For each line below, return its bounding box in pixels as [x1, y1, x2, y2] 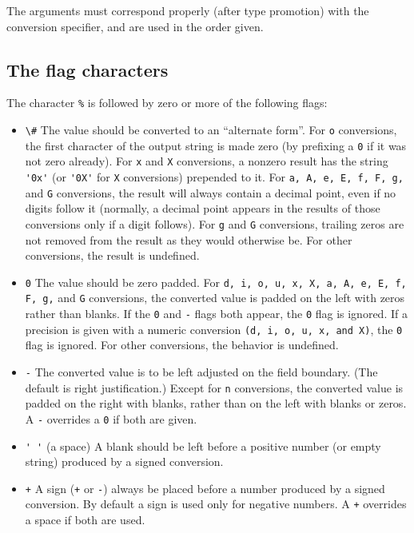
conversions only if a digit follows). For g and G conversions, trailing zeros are [25, 215, 404, 232]
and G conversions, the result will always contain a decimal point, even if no [25, 184, 396, 201]
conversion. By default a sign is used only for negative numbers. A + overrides [25, 495, 407, 512]
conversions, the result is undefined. [25, 247, 200, 264]
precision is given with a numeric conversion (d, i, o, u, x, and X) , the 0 [25, 320, 403, 337]
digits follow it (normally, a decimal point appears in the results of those [25, 200, 380, 217]
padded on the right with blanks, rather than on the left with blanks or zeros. [25, 395, 407, 412]
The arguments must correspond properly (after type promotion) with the [6, 2, 369, 18]
